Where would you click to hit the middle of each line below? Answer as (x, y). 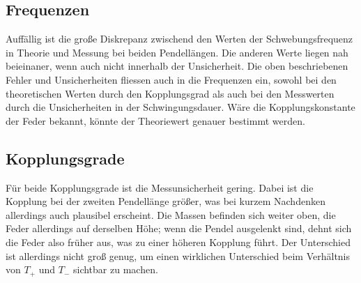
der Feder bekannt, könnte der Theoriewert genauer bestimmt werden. (155, 120)
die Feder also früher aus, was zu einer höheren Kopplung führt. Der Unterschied (178, 242)
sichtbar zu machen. (115, 269)
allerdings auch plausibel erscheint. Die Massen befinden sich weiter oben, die (171, 214)
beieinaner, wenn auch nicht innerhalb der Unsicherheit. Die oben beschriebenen (177, 66)
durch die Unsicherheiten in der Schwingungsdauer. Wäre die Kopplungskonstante (180, 107)
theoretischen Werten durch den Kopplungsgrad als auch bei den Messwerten (170, 93)
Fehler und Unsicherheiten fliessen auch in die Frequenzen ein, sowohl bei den (171, 79)
